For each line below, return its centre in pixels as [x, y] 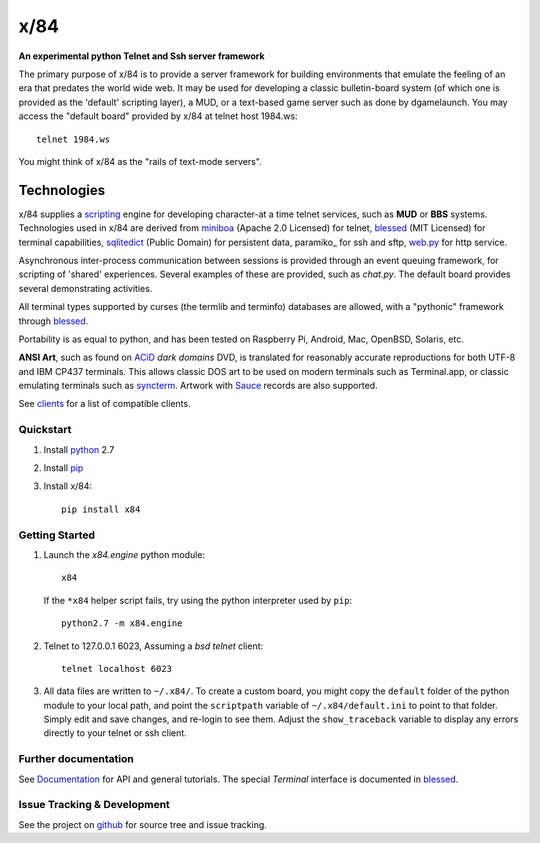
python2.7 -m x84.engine [122, 623]
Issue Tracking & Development [94, 805]
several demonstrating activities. [85, 288]
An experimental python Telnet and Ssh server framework [141, 56]
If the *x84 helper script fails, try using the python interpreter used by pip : [198, 600]
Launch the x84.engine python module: [124, 554]
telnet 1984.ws [73, 139]
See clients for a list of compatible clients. [104, 404]
